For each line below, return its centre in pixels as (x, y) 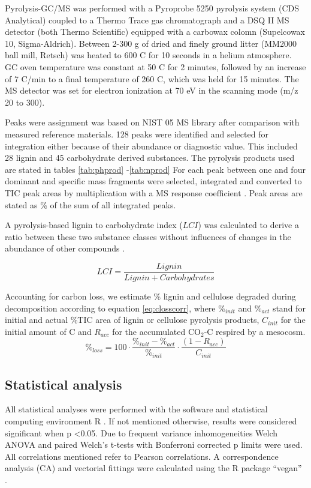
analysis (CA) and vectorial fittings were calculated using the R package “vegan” (153, 468)
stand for (289, 308)
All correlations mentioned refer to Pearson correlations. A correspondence (142, 456)
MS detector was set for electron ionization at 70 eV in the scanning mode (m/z (152, 90)
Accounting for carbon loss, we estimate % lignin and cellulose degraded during (150, 296)
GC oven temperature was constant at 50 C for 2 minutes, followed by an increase (155, 66)
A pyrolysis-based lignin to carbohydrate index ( (94, 225)
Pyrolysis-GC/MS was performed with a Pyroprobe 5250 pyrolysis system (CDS (152, 8)
